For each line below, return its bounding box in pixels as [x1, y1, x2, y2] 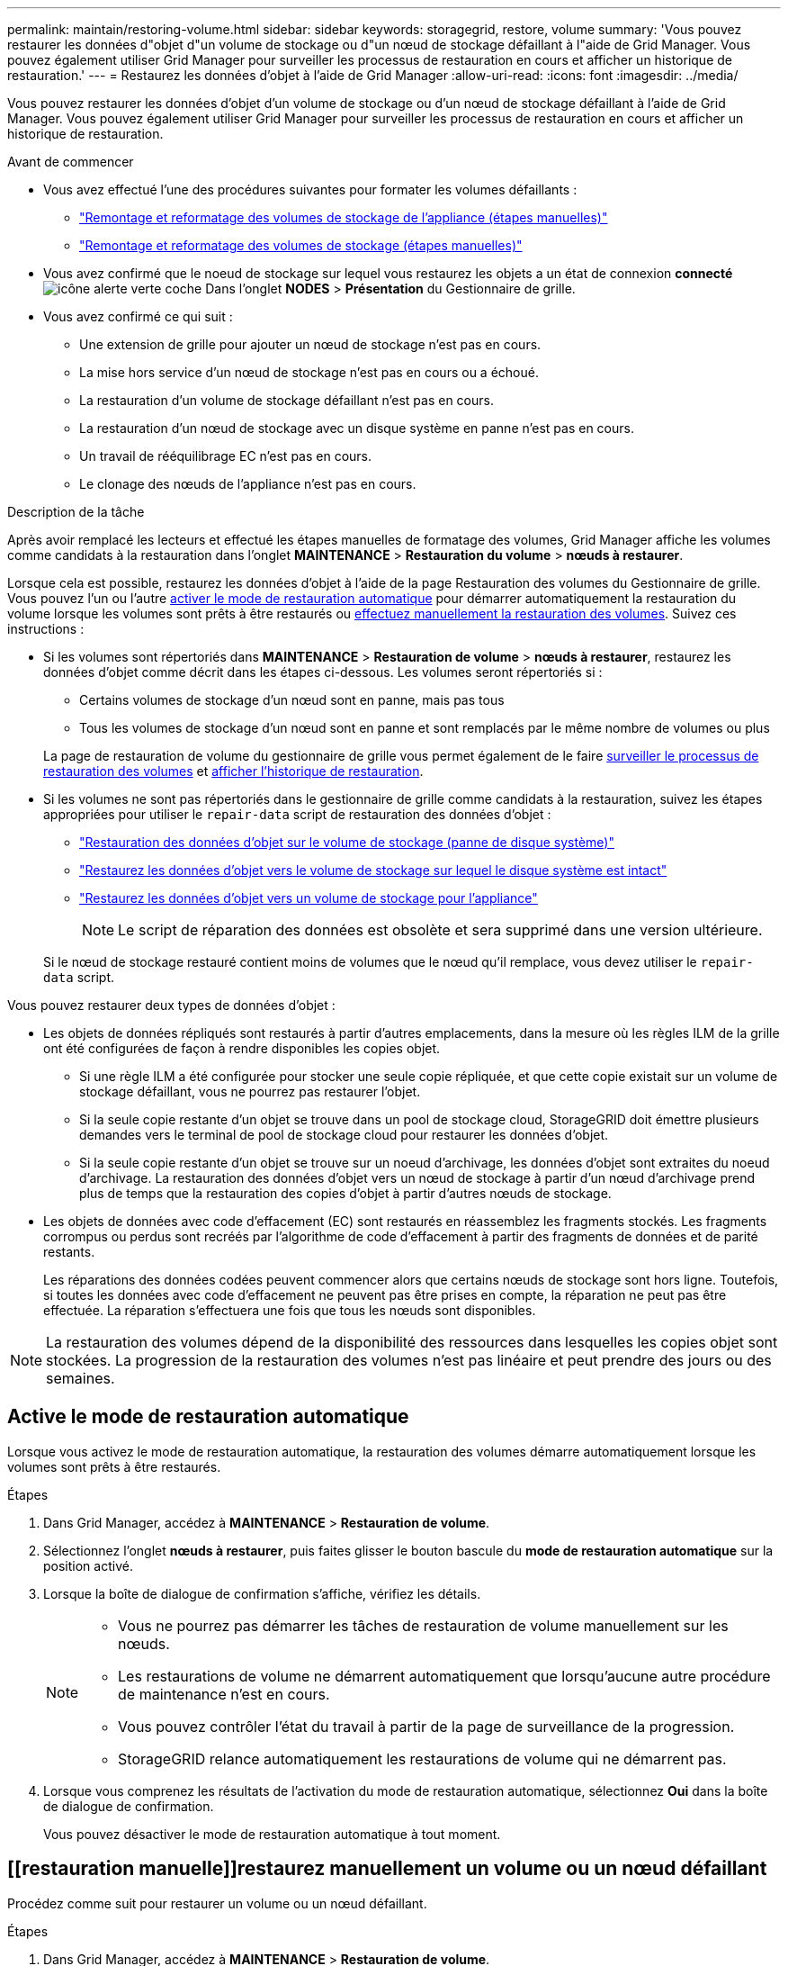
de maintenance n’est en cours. [118, 1684, 330, 1703]
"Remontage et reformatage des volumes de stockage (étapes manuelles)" [79, 238, 523, 253]
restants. [43, 1244, 95, 1259]
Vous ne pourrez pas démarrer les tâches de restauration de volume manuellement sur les [118, 1616, 729, 1635]
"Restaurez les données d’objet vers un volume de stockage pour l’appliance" [79, 890, 538, 906]
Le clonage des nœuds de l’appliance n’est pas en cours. [79, 476, 416, 491]
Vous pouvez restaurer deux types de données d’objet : [7, 997, 336, 1013]
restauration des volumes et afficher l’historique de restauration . [43, 763, 424, 779]
